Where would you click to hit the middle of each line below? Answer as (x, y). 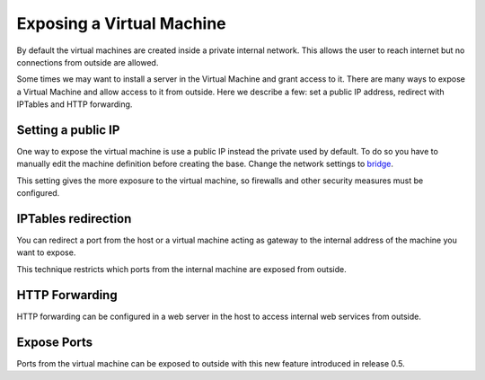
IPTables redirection (74, 219)
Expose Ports (55, 342)
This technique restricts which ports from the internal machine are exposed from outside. (181, 269)
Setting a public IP (68, 130)
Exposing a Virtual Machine (121, 23)
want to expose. (46, 252)
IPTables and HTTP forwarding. (75, 104)
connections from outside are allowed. (88, 62)
